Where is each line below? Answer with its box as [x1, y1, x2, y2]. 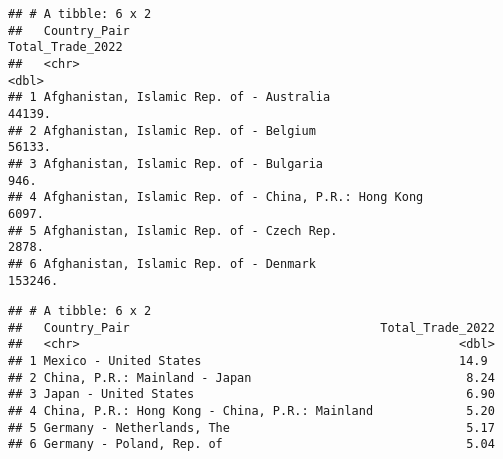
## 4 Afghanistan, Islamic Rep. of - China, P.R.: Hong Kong [8, 190, 424, 205]
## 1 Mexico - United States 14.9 [8, 354, 488, 369]
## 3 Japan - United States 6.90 [8, 387, 495, 402]
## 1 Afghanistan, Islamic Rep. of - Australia [8, 90, 331, 105]
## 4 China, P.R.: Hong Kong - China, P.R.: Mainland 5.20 [8, 404, 495, 419]
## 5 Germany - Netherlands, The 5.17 [8, 420, 495, 435]
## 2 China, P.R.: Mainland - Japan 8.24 [8, 370, 495, 385]
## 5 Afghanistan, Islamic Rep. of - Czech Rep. [8, 223, 338, 238]
